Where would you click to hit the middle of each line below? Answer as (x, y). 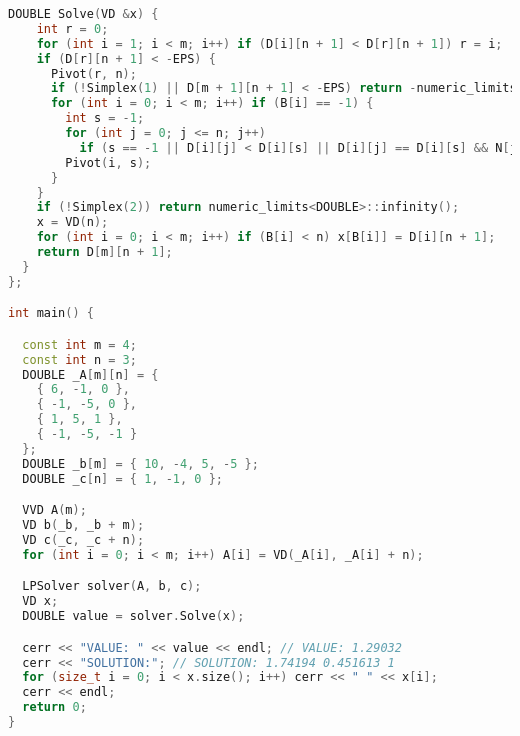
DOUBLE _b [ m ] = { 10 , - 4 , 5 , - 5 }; (140, 463)
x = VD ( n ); (72, 222)
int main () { (51, 313)
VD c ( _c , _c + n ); (83, 539)
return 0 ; (54, 707)
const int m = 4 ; (79, 344)
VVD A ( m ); (54, 510)
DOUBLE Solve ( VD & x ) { (83, 14)
